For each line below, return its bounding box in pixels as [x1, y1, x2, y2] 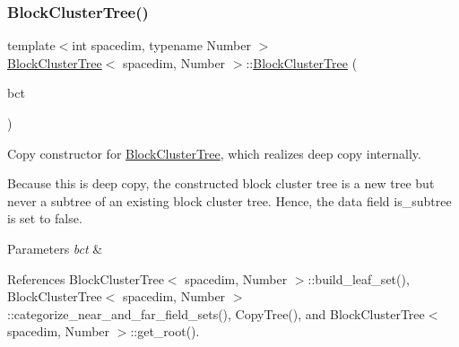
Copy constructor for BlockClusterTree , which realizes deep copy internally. [7, 143, 421, 162]
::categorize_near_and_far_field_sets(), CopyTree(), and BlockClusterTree [7, 304, 425, 323]
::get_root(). [130, 322, 200, 341]
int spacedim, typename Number [72, 36, 251, 55]
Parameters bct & [7, 239, 103, 257]
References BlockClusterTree [7, 269, 164, 288]
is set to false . [7, 209, 82, 228]
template [7, 36, 56, 55]
